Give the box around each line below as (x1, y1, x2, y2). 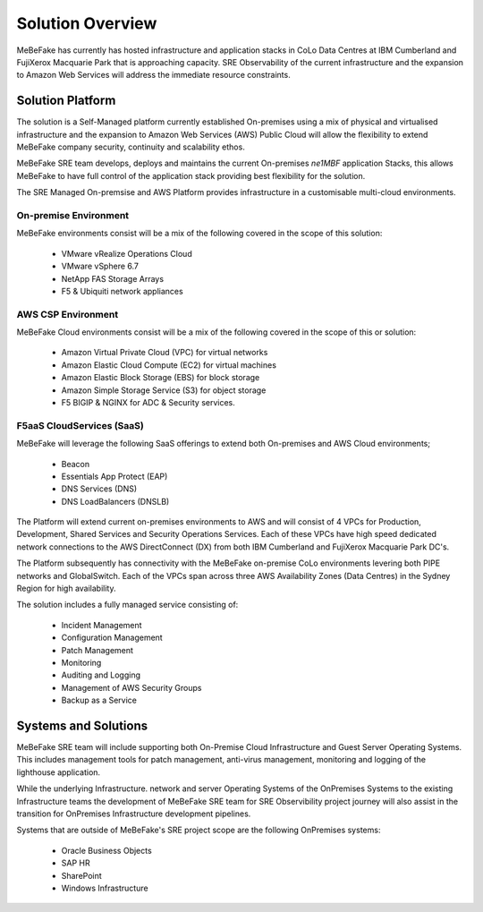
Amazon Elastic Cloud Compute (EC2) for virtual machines (61, 359, 277, 371)
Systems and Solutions (16, 718, 148, 733)
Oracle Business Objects (61, 845, 152, 856)
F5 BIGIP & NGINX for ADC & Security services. (61, 396, 236, 407)
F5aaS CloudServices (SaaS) (16, 419, 145, 431)
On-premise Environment (16, 209, 130, 221)
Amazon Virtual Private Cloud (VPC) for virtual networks (61, 347, 268, 358)
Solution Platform (16, 93, 116, 108)
